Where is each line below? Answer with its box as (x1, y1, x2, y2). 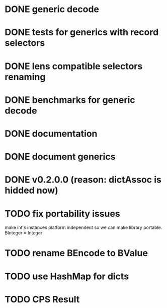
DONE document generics (5, 151, 116, 162)
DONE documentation (5, 128, 98, 139)
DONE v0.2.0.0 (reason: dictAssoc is (5, 174, 161, 186)
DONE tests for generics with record (5, 27, 159, 38)
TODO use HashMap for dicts (5, 271, 129, 282)
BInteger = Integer (5, 230, 43, 236)
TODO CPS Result (5, 293, 80, 305)
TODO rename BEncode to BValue (5, 248, 148, 259)
